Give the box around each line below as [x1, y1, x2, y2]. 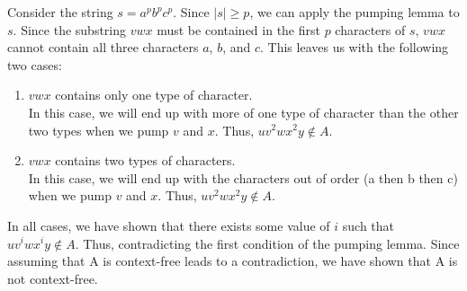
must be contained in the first [157, 20, 320, 39]
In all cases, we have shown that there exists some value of [7, 216, 330, 234]
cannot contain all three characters [7, 38, 199, 57]
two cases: [7, 55, 62, 74]
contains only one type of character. [55, 85, 253, 104]
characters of [335, 20, 406, 39]
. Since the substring [13, 20, 127, 39]
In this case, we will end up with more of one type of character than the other [28, 102, 459, 121]
